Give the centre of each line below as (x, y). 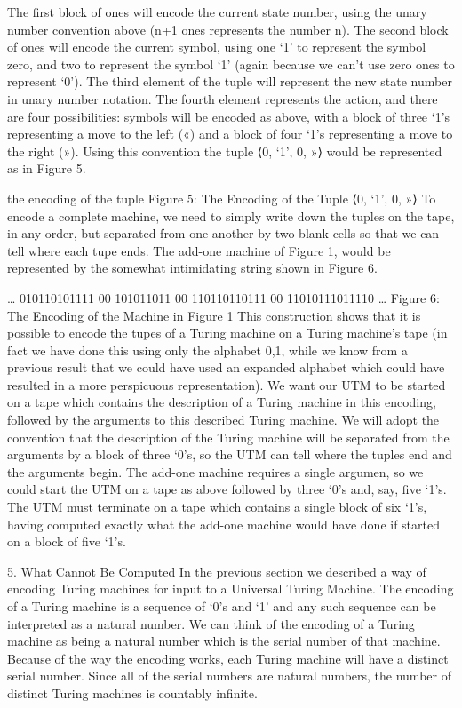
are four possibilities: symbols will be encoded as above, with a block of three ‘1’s (229, 116)
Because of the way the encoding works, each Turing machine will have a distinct (228, 658)
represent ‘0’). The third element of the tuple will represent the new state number (230, 81)
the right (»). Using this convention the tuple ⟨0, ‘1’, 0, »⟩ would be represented (225, 151)
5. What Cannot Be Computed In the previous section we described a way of (217, 571)
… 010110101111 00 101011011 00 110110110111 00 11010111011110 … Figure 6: (223, 297)
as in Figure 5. (47, 168)
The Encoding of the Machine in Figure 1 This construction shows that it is (214, 315)
